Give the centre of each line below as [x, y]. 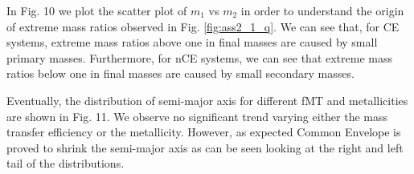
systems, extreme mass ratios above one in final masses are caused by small [192, 42]
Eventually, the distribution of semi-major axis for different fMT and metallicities [207, 100]
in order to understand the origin [322, 10]
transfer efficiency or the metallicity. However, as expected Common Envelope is [204, 132]
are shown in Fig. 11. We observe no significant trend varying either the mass [197, 116]
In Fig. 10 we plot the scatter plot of [97, 10]
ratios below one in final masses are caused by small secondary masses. [180, 73]
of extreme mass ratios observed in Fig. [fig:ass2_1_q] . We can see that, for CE [203, 26]
